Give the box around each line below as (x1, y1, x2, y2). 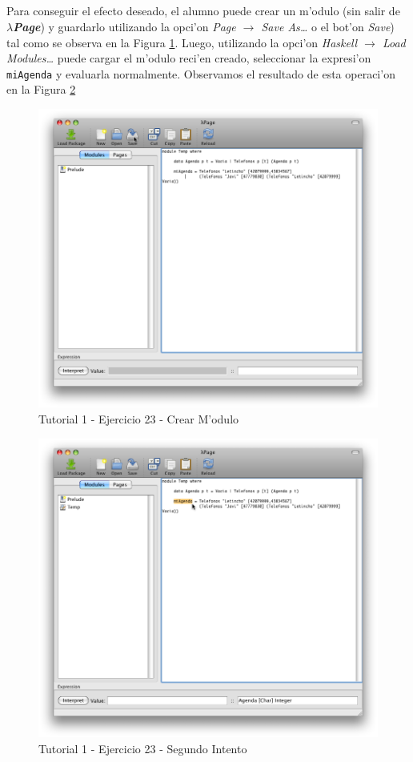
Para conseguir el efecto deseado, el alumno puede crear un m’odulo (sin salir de (6, 2, 400, 19)
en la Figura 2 (6, 81, 76, 98)
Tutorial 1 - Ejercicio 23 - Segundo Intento (38, 740, 247, 756)
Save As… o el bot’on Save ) (261, 18, 395, 34)
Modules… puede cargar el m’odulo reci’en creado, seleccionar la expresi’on (6, 50, 371, 66)
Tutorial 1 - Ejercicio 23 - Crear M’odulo (38, 411, 239, 427)
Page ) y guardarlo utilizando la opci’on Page (13, 18, 236, 34)
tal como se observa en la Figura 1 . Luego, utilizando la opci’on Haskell (6, 34, 358, 50)
